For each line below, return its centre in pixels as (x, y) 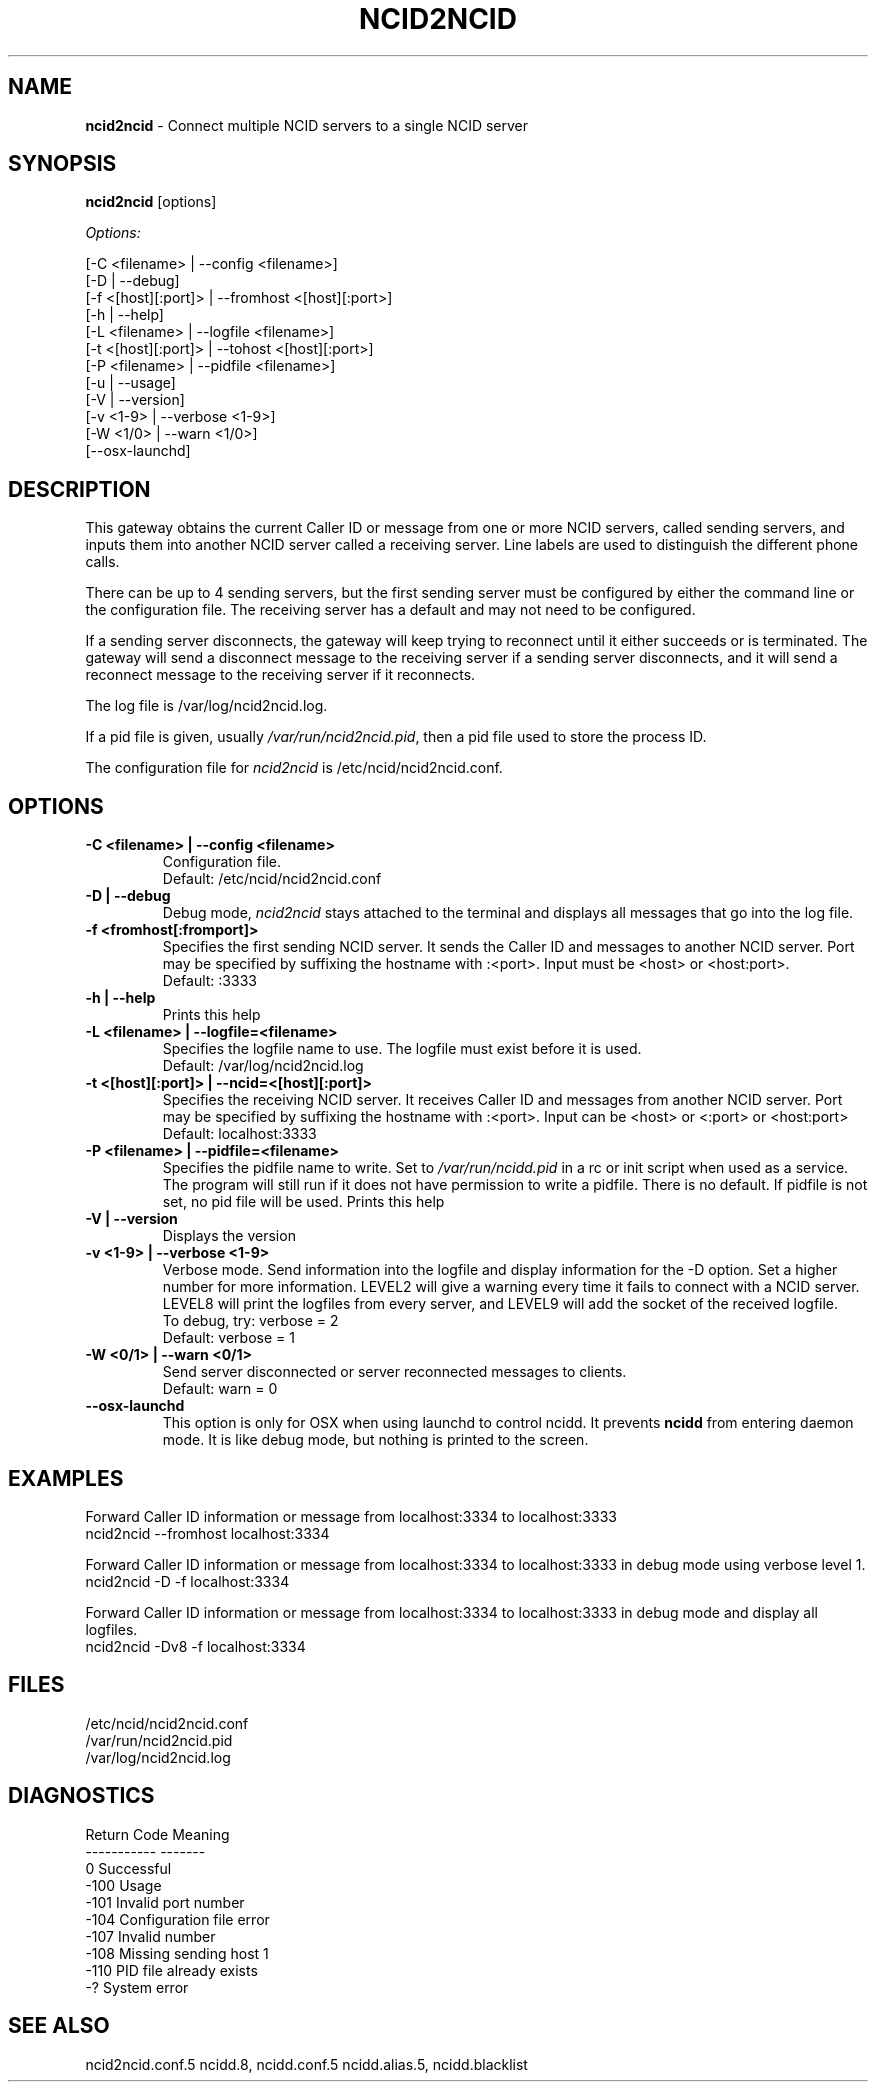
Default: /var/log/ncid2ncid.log (263, 1066)
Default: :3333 (209, 981)
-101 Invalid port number (165, 1902)
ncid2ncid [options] (151, 202)
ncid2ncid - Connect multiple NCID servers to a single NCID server (307, 125)
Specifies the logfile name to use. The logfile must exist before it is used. (402, 1049)
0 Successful (128, 1868)
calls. (102, 562)
